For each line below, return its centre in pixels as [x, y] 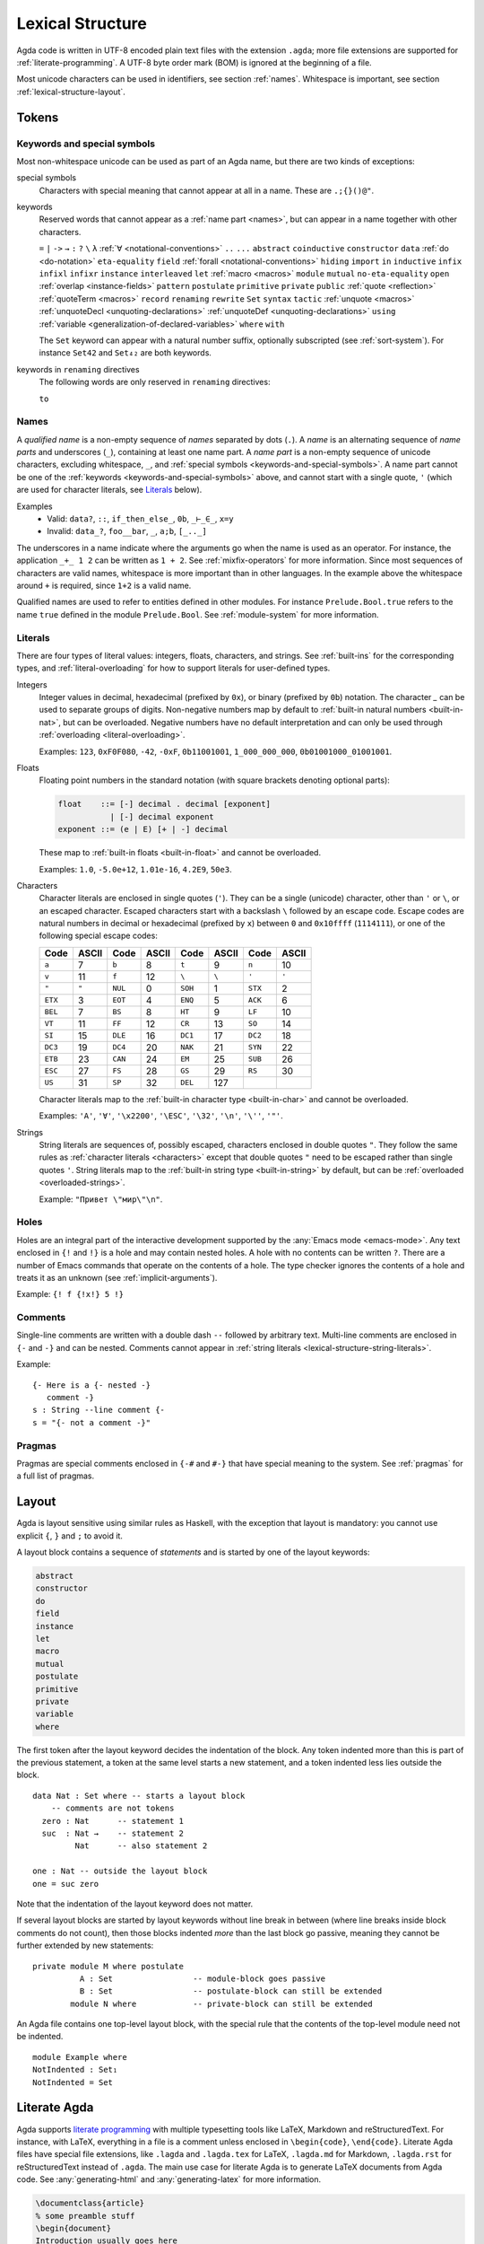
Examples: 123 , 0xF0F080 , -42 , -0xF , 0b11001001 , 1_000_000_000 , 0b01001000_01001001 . [216, 751]
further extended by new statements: [85, 1946]
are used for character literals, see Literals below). [109, 490]
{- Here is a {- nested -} [92, 1385]
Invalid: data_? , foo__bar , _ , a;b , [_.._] [127, 531]
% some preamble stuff [85, 2216]
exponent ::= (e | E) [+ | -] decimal [143, 829]
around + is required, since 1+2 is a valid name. [104, 585]
